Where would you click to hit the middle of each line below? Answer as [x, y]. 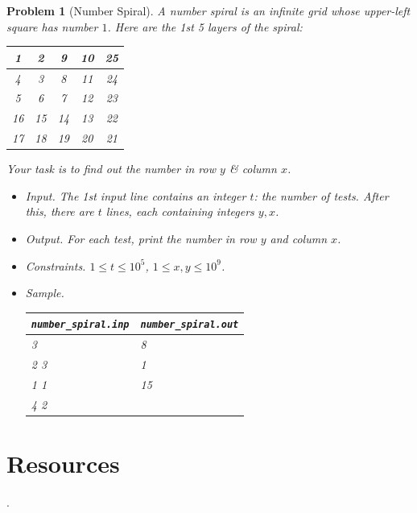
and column [299, 238]
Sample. [45, 293]
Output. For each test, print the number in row [141, 238]
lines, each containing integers [180, 211]
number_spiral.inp [80, 325]
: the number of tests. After [321, 195]
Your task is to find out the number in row [111, 169]
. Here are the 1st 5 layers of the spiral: [205, 26]
